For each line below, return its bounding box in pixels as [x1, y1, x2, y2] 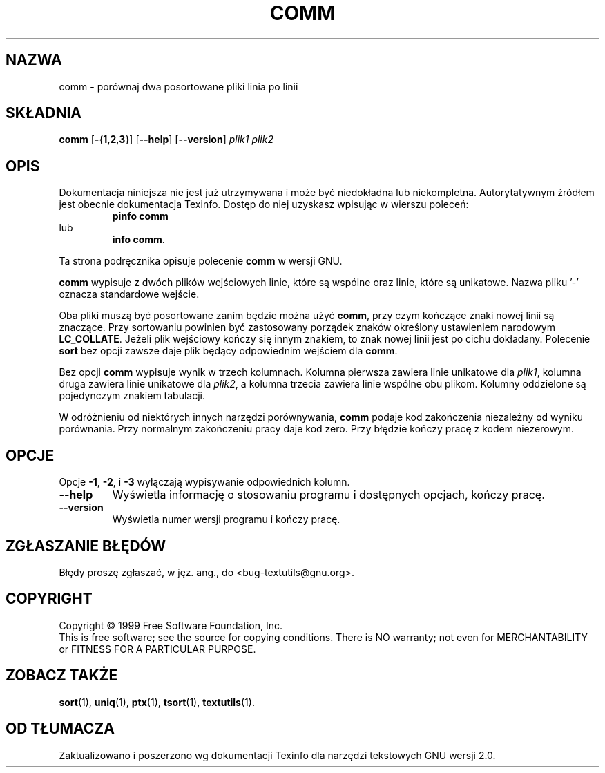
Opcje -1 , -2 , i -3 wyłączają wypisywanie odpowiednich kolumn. [59, 476, 350, 488]
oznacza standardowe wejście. [59, 288, 200, 300]
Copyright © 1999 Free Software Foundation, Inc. [59, 619, 283, 631]
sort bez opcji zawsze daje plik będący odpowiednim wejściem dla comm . [59, 345, 398, 357]
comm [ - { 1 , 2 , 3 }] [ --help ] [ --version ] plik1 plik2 [59, 133, 273, 146]
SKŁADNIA [6, 104, 81, 122]
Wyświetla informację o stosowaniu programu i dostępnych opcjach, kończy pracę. [112, 488, 545, 502]
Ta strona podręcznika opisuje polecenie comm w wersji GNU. [59, 255, 343, 267]
